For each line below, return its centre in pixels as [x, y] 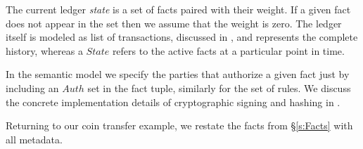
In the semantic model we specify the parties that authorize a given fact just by [178, 74]
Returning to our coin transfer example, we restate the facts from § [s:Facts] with [179, 125]
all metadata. [34, 139]
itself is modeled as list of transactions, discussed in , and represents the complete [182, 37]
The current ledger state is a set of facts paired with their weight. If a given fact [178, 9]
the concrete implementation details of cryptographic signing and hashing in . [173, 102]
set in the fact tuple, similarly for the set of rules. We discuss [219, 88]
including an [32, 88]
